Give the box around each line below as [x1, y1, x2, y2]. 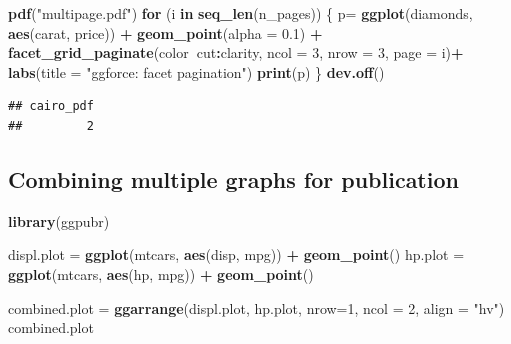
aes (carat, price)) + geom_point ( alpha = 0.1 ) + [8, 22, 323, 43]
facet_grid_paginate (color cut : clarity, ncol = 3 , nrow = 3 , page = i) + [8, 42, 464, 63]
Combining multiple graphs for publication [8, 163, 459, 194]
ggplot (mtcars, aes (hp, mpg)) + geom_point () [8, 263, 314, 284]
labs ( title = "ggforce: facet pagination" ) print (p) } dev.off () [8, 61, 385, 82]
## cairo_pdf [8, 99, 94, 114]
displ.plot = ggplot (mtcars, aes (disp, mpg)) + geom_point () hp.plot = [8, 244, 465, 265]
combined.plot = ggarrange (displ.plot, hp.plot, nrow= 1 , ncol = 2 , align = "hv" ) [8, 297, 505, 318]
